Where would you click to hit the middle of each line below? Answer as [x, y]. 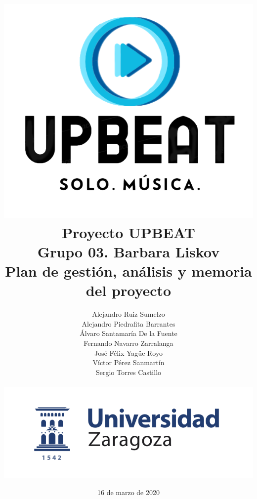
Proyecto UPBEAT [128, 232]
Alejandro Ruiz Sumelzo [128, 314]
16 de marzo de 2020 [128, 492]
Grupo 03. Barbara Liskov [128, 251]
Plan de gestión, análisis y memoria [128, 271]
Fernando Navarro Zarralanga [128, 343]
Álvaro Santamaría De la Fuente [128, 333]
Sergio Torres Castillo [128, 372]
